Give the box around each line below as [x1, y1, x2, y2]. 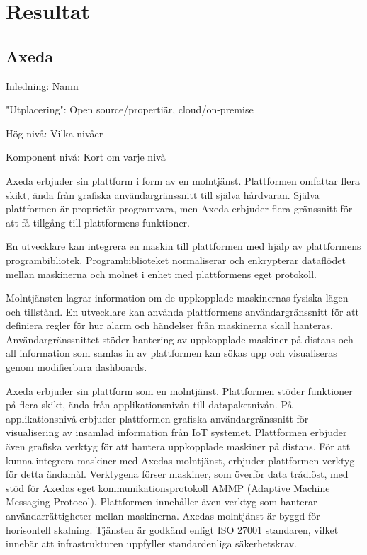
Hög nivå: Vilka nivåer [6, 125, 103, 140]
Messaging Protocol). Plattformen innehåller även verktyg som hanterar [6, 494, 317, 509]
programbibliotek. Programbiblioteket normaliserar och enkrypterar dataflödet [6, 252, 346, 267]
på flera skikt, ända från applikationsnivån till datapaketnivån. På [6, 397, 293, 412]
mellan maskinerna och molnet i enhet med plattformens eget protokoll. [6, 266, 317, 281]
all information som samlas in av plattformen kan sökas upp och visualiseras [6, 345, 337, 360]
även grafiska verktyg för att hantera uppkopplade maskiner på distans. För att [6, 439, 351, 454]
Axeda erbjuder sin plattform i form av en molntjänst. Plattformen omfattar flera [6, 173, 361, 188]
